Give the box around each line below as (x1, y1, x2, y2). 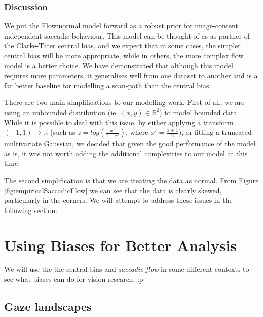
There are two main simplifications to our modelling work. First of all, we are (4, 97, 245, 108)
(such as (50, 127, 76, 137)
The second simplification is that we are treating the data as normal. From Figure (4, 174, 259, 185)
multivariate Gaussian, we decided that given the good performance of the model (4, 138, 256, 149)
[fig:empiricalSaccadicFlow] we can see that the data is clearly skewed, (4, 185, 222, 195)
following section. (4, 204, 58, 215)
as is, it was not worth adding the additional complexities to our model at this (4, 148, 248, 158)
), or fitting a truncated (178, 127, 252, 137)
